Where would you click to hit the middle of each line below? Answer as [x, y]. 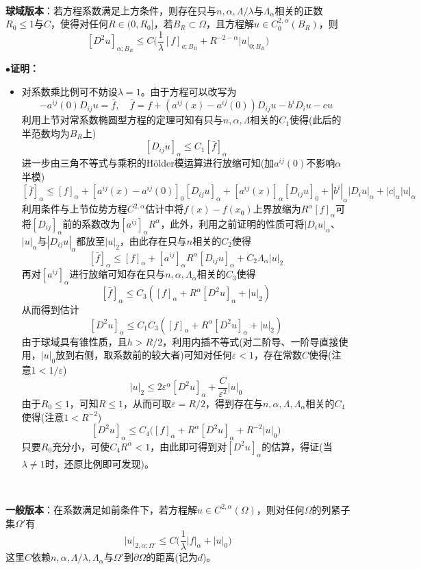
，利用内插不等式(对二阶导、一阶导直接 [251, 341]
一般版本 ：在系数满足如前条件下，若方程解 [101, 509]
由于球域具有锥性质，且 [74, 341]
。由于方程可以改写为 [189, 92]
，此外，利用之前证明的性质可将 [232, 223]
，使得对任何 [79, 24]
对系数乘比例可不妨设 [69, 92]
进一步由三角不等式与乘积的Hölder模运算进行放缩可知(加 [148, 163]
